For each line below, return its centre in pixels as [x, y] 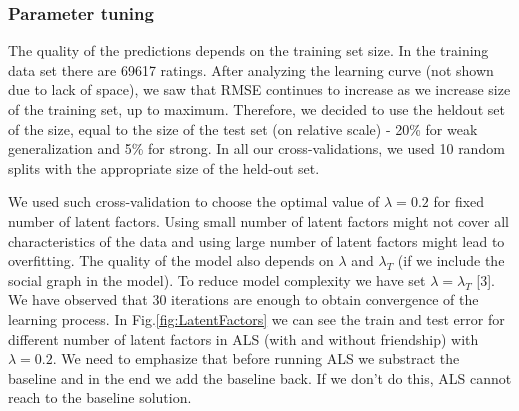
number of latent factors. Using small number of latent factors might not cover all [258, 220]
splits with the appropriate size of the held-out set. [164, 167]
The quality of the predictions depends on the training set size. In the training [248, 50]
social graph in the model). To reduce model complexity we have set [217, 279]
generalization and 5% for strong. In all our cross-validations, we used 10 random [256, 148]
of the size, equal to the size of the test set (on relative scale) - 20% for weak [243, 128]
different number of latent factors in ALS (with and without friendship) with [243, 338]
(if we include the [451, 260]
